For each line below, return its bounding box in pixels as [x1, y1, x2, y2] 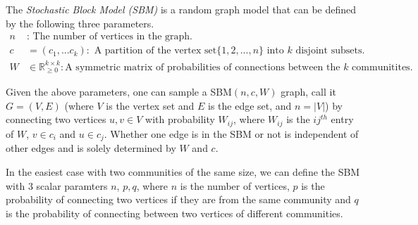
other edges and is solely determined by [6, 141, 176, 155]
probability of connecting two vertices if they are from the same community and [6, 192, 351, 207]
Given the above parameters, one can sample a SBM [6, 84, 232, 99]
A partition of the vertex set [94, 46, 217, 56]
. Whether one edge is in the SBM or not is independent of [104, 126, 359, 141]
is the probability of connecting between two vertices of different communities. [6, 205, 343, 220]
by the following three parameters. [6, 15, 154, 30]
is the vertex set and [106, 98, 195, 112]
